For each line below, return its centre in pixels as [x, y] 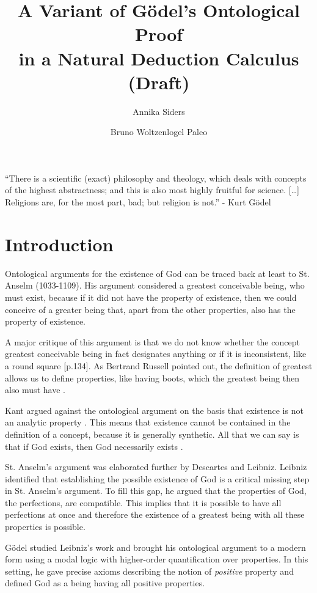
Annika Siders [159, 111]
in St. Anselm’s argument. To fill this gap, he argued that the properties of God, [156, 491]
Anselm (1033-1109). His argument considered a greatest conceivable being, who [155, 285]
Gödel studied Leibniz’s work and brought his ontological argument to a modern [155, 547]
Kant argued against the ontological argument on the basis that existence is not [154, 410]
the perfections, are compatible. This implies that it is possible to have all [143, 502]
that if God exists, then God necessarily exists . [94, 446]
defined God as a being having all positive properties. [105, 583]
